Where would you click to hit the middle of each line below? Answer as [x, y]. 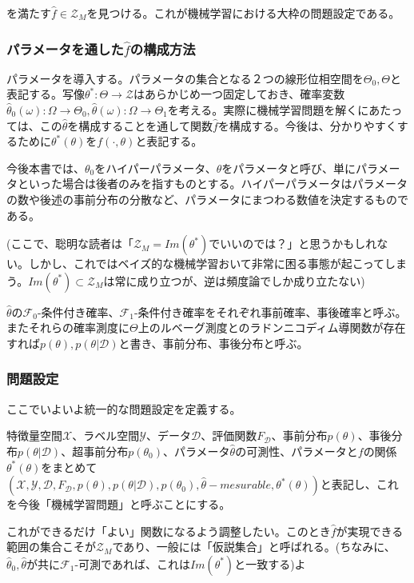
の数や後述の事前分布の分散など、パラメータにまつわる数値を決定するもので [207, 199]
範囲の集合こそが [51, 547]
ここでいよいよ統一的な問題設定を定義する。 [124, 408]
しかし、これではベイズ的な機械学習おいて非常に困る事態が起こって [207, 264]
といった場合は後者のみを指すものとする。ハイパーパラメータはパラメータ [213, 184]
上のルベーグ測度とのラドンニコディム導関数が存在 [272, 327]
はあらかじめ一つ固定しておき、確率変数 [239, 94]
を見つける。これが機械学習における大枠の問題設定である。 [243, 13]
